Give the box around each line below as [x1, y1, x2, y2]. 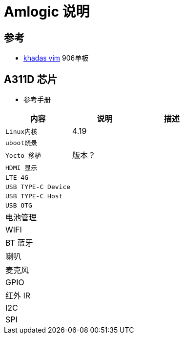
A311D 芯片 [4, 73, 58, 85]
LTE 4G [5, 174, 28, 182]
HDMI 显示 [5, 164, 38, 172]
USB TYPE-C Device [5, 183, 71, 191]
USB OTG [5, 202, 32, 210]
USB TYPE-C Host [5, 192, 63, 200]
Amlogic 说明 [4, 3, 90, 20]
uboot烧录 [5, 139, 38, 147]
